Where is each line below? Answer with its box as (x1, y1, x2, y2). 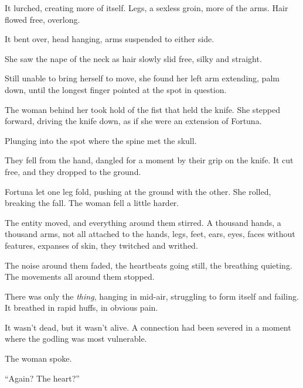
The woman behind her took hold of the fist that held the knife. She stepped (5, 103, 281, 115)
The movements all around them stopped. (5, 270, 155, 283)
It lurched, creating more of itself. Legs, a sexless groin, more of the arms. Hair (5, 2, 288, 13)
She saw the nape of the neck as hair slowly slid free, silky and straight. (5, 52, 262, 64)
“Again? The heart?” (5, 372, 80, 384)
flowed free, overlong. (5, 13, 80, 25)
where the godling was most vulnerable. (5, 332, 147, 345)
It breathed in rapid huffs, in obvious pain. (5, 301, 158, 314)
